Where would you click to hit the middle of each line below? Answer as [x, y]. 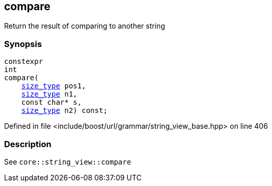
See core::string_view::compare [68, 161]
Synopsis [23, 44]
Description [28, 144]
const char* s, [51, 102]
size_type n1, [49, 94]
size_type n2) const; [64, 111]
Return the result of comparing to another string [85, 26]
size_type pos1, [54, 86]
